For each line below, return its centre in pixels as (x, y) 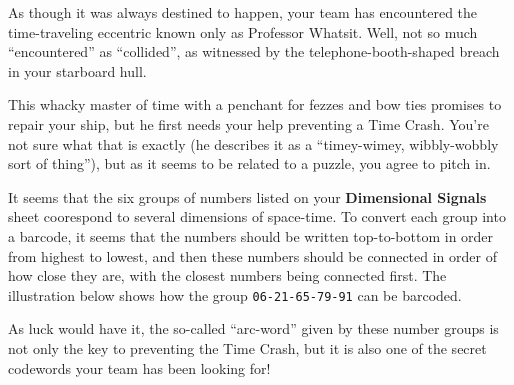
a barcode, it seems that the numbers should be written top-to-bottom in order (251, 235)
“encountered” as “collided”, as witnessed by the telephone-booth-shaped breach (254, 51)
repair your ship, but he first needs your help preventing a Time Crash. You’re (248, 123)
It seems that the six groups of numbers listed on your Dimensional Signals (247, 196)
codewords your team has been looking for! (139, 367)
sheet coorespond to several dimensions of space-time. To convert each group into (257, 216)
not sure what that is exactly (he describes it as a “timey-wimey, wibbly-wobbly (253, 143)
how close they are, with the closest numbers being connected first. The (227, 275)
